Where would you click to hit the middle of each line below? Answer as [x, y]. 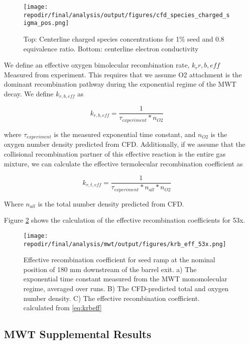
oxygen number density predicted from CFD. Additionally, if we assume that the [125, 144]
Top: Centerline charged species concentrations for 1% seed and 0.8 [124, 38]
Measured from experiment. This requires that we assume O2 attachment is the [123, 74]
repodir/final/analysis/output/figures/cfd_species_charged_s [127, 15]
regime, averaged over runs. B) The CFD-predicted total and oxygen [126, 288]
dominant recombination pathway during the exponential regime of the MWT [120, 84]
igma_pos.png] [46, 23]
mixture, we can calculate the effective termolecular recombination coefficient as [124, 163]
